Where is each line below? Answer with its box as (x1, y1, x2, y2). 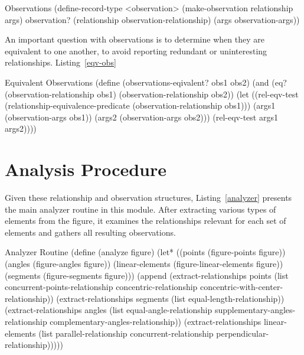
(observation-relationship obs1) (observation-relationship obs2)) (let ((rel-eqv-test (5, 87, 299, 100)
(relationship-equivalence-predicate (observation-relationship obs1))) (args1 (5, 99, 276, 112)
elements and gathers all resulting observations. (5, 226, 176, 238)
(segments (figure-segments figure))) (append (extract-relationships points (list (5, 269, 289, 281)
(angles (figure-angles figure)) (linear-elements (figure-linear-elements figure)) (5, 258, 283, 270)
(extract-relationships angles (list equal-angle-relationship (5, 304, 213, 316)
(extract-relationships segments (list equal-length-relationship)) (56, 292, 285, 304)
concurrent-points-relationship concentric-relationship (5, 281, 198, 293)
